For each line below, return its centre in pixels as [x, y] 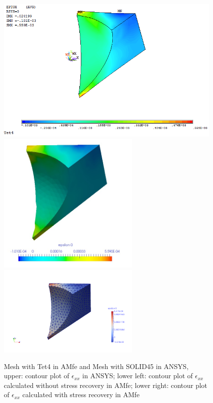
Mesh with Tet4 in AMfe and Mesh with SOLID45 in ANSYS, [96, 366]
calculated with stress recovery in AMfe [81, 395]
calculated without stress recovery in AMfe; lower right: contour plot [106, 385]
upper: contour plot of [37, 376]
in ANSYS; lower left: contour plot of [138, 376]
